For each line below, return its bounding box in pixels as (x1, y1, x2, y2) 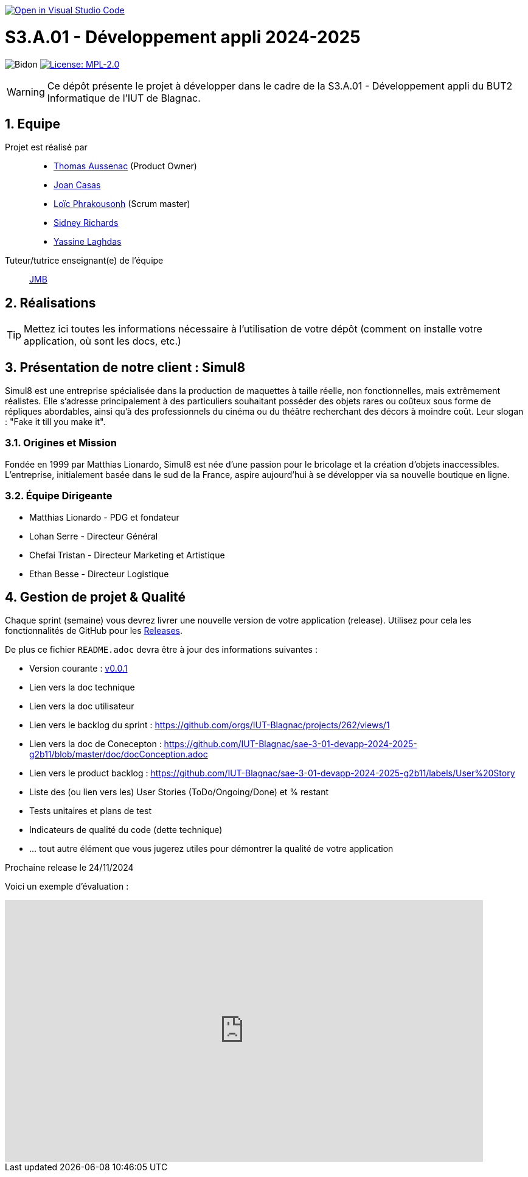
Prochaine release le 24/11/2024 (5, 862, 134, 873)
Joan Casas (54, 180, 101, 191)
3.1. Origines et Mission (5, 437, 117, 449)
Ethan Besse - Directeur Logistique (29, 568, 169, 579)
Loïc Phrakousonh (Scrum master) (54, 199, 190, 209)
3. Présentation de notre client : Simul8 (5, 359, 246, 375)
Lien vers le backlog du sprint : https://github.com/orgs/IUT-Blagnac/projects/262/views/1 (29, 720, 390, 731)
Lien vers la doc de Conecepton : (29, 739, 162, 750)
